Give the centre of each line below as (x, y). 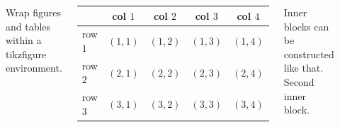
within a (24, 40)
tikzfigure (26, 54)
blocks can (306, 26)
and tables (28, 26)
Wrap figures (33, 12)
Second (299, 81)
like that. (304, 68)
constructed (309, 54)
